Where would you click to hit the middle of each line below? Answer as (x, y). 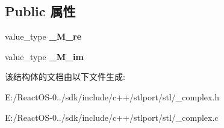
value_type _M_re (43, 36)
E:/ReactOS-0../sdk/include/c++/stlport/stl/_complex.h (112, 96)
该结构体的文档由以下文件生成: (65, 77)
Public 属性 (40, 11)
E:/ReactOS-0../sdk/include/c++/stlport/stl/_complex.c (112, 117)
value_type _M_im (44, 56)
